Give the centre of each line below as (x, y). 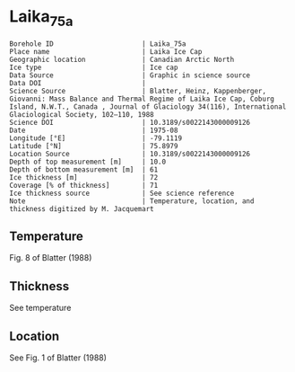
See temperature (40, 308)
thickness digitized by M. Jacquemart (82, 208)
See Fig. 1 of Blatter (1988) (58, 358)
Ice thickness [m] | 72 (84, 177)
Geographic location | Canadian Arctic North (122, 59)
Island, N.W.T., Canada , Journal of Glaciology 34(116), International (148, 106)
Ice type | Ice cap (94, 67)
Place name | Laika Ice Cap (106, 51)
